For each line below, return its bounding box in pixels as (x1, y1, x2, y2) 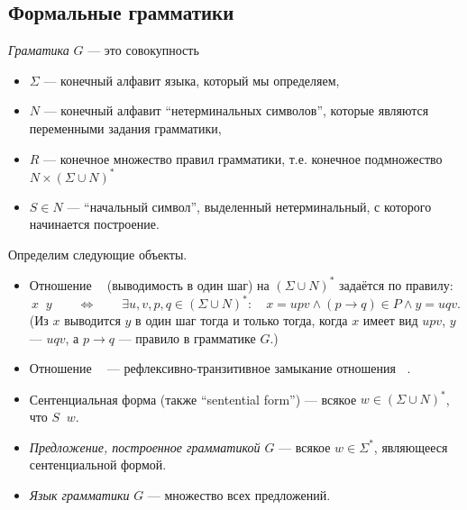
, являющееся (373, 437, 448, 456)
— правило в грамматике (118, 328, 256, 347)
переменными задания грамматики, (29, 118, 222, 137)
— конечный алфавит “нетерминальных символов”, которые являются (43, 101, 429, 120)
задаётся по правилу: (338, 275, 453, 294)
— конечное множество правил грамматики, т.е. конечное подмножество (43, 149, 443, 168)
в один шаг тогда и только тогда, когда (135, 311, 348, 330)
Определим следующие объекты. (8, 244, 188, 263)
